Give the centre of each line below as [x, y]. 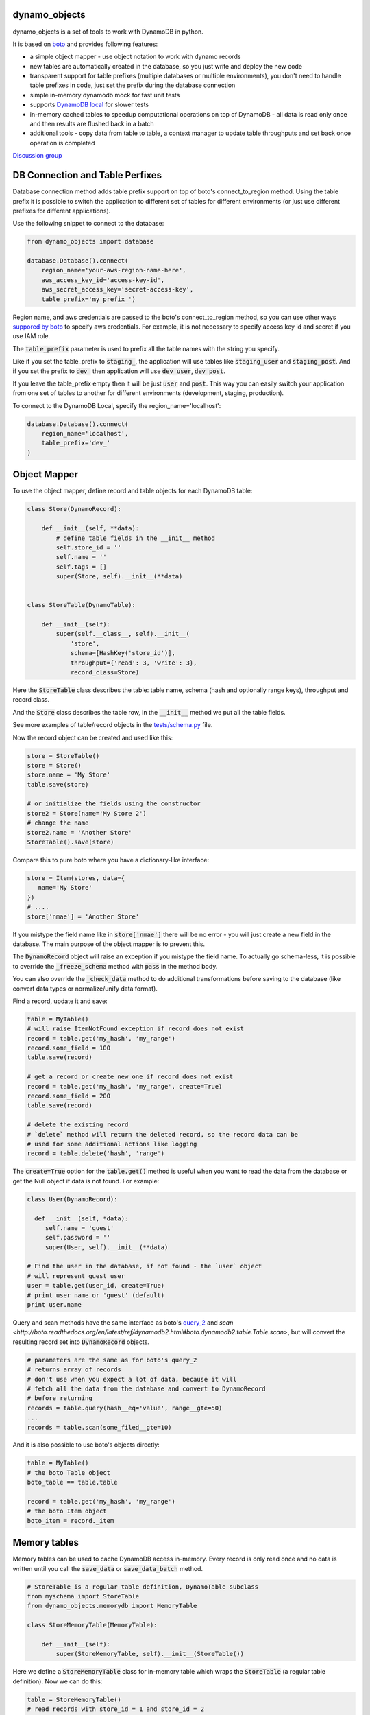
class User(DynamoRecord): [72, 1199]
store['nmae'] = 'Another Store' [83, 916]
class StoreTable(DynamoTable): [82, 605]
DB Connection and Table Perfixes [87, 175]
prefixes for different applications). [62, 211]
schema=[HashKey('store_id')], [123, 653]
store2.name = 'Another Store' [80, 832]
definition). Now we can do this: [58, 1681]
